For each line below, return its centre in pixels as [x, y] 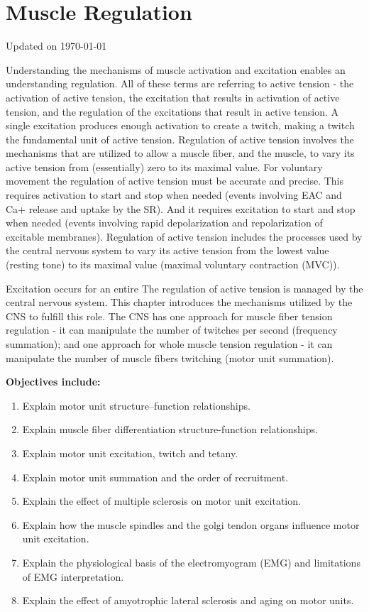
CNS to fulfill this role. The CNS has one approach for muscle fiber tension [169, 316]
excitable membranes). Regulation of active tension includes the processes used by [184, 236]
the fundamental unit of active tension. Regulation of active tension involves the [180, 139]
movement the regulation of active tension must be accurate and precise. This [175, 181]
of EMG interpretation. [73, 576]
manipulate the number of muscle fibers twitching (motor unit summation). [170, 357]
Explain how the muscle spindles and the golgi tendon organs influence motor [191, 524]
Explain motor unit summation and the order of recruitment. [155, 477]
